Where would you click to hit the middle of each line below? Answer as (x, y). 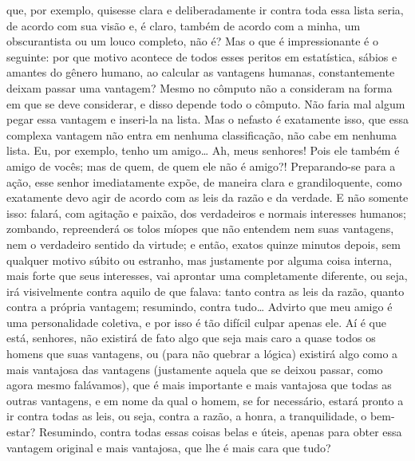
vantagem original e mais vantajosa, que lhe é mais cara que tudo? (169, 447)
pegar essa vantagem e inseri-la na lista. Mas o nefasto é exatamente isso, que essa (207, 119)
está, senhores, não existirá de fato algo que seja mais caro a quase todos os (191, 338)
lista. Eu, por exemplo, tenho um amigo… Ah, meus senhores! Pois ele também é (203, 150)
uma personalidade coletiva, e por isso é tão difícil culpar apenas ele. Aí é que (197, 322)
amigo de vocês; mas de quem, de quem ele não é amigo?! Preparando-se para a (201, 165)
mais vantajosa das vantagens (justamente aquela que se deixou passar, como (195, 369)
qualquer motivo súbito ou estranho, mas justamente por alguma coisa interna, (199, 260)
